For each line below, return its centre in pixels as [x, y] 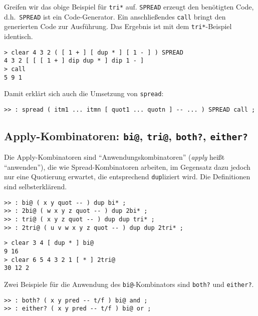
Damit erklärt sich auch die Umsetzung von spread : [84, 93]
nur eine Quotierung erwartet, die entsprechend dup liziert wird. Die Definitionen [127, 177]
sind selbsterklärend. [36, 187]
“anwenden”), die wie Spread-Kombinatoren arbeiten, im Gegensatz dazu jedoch [127, 167]
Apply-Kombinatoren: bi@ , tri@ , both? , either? [126, 135]
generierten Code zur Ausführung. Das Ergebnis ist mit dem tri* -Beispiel [118, 26]
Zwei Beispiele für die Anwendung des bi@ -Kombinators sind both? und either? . [129, 284]
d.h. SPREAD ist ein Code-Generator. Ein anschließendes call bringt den [115, 16]
